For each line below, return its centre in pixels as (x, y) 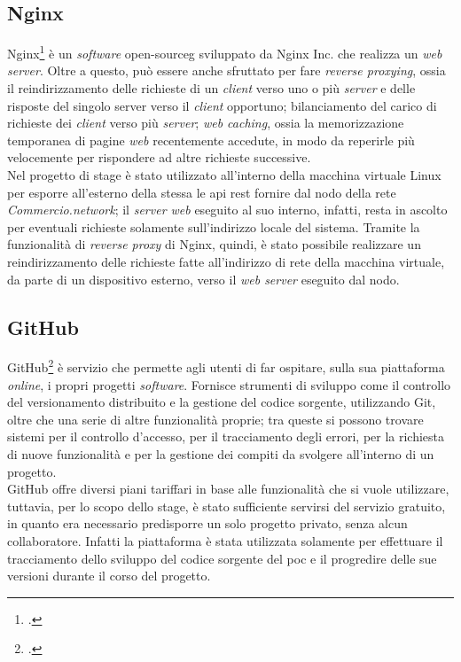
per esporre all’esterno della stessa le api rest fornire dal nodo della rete (202, 192)
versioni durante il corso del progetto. (109, 576)
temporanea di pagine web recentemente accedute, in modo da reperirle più (211, 140)
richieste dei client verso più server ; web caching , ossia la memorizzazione (206, 123)
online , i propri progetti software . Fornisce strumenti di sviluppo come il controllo (229, 384)
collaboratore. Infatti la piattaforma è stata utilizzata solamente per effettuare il (225, 540)
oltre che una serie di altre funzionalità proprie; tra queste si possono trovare (215, 419)
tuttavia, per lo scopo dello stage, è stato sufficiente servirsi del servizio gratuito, (227, 506)
